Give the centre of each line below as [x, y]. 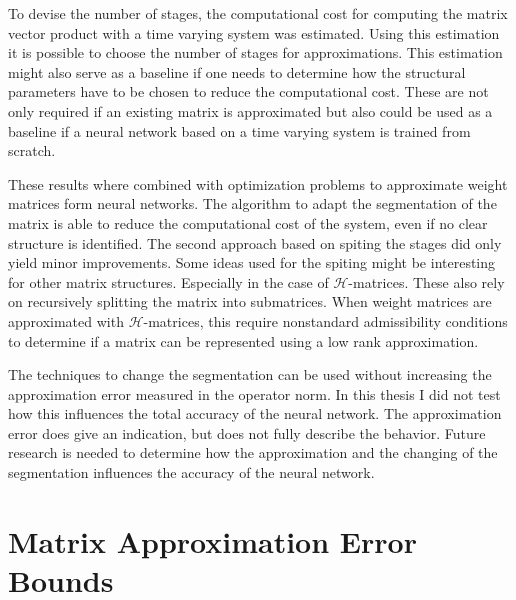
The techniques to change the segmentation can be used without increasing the [250, 374]
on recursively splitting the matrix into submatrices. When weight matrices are [250, 301]
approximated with [66, 320]
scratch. [32, 150]
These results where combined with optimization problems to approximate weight [258, 183]
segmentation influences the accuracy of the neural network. [191, 472]
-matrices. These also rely [426, 281]
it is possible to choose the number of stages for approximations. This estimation [255, 52]
